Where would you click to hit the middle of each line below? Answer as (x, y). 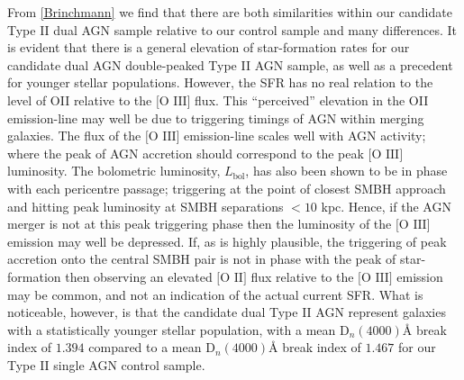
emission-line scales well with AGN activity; (305, 136)
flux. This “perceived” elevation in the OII (312, 100)
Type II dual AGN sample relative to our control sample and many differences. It (232, 29)
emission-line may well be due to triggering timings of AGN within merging (216, 118)
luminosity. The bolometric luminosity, (114, 171)
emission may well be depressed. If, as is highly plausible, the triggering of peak (227, 241)
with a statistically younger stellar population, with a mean (172, 329)
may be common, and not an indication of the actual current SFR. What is (215, 294)
